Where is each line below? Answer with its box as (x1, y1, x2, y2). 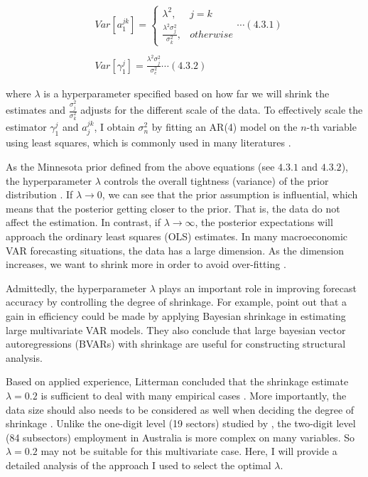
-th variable (306, 119, 357, 134)
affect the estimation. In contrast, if (6, 215, 161, 230)
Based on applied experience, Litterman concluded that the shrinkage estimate (6, 374, 349, 389)
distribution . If (6, 187, 73, 202)
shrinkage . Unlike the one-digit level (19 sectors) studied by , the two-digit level (6, 416, 356, 431)
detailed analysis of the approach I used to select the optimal (6, 457, 271, 472)
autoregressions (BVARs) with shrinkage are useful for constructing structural (6, 336, 346, 351)
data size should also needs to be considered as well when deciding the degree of (6, 402, 355, 417)
